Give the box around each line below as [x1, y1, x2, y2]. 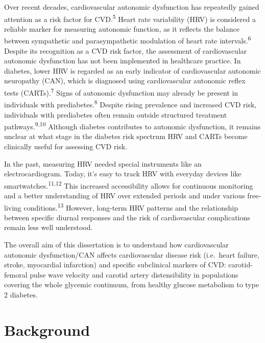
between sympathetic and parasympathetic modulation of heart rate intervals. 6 [4, 34, 251, 46]
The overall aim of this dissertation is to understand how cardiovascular [4, 239, 229, 250]
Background [4, 319, 90, 340]
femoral [4, 269, 28, 280]
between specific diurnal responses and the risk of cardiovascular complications [4, 212, 250, 222]
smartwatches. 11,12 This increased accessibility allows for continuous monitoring [4, 178, 253, 191]
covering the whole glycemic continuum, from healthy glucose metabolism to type [4, 279, 259, 290]
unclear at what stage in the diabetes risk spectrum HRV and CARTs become [4, 131, 248, 142]
